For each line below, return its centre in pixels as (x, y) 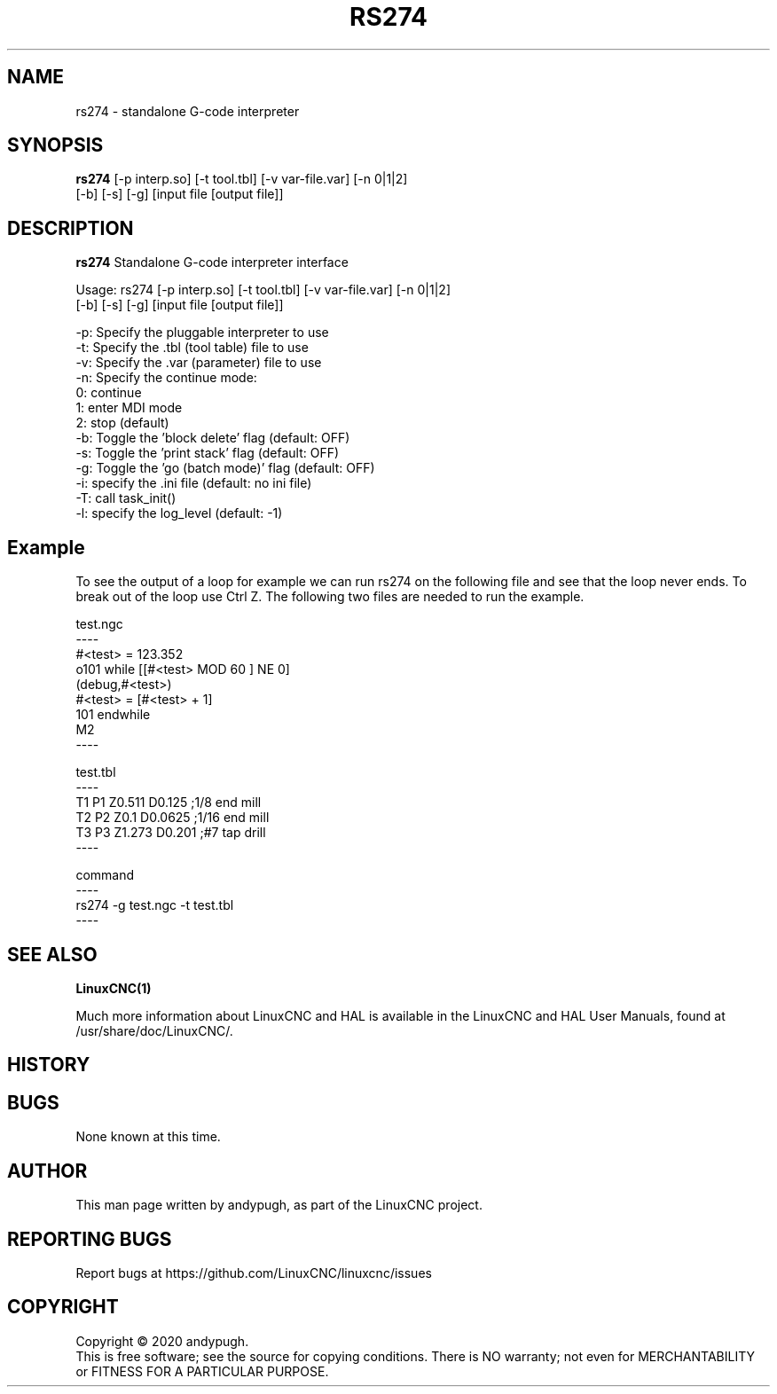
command (105, 875)
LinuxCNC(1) (114, 988)
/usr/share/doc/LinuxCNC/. (154, 1030)
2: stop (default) (122, 423)
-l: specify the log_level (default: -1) (179, 513)
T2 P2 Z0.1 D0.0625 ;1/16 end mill (173, 818)
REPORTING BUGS (90, 1239)
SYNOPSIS (55, 145)
